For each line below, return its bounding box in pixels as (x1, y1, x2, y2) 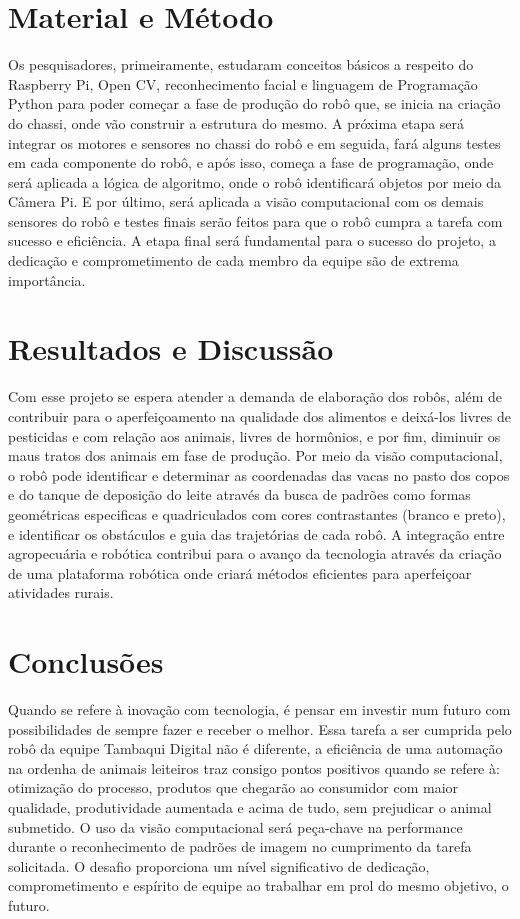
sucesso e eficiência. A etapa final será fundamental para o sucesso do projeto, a (8, 230, 496, 251)
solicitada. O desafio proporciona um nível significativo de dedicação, (8, 855, 430, 876)
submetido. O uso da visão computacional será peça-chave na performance (8, 816, 463, 837)
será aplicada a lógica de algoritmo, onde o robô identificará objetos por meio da (8, 171, 502, 192)
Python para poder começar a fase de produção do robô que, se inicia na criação (8, 93, 501, 114)
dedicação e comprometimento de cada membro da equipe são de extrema (8, 250, 459, 271)
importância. (8, 269, 86, 290)
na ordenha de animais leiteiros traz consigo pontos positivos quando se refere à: (8, 757, 500, 778)
